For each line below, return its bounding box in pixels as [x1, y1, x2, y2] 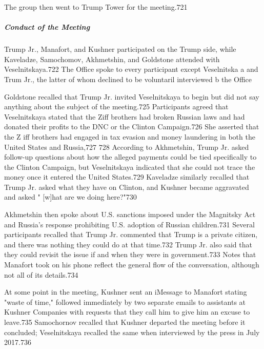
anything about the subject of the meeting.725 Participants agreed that [4, 101, 229, 112]
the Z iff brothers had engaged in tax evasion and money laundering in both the [4, 131, 255, 142]
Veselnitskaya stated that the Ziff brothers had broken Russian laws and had [4, 111, 245, 122]
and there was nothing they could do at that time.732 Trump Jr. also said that [4, 239, 252, 249]
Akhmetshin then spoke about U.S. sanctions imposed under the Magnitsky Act [4, 209, 256, 220]
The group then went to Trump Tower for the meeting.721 [4, 2, 188, 12]
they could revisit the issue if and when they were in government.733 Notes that [4, 249, 256, 260]
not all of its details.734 [4, 269, 78, 280]
